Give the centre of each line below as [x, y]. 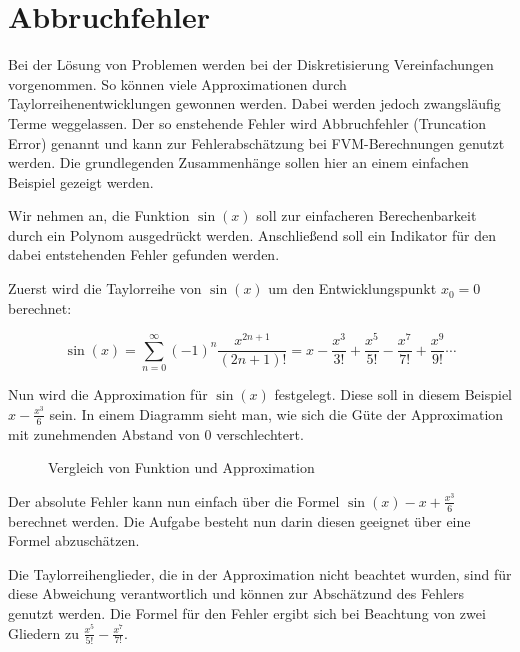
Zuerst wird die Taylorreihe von [105, 288]
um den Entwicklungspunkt [352, 288]
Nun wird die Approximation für [108, 394]
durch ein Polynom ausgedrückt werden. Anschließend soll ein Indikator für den [252, 234]
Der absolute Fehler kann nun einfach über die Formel [174, 500]
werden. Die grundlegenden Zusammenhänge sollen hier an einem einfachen [238, 162]
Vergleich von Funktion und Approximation [181, 467]
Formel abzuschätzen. [74, 540]
